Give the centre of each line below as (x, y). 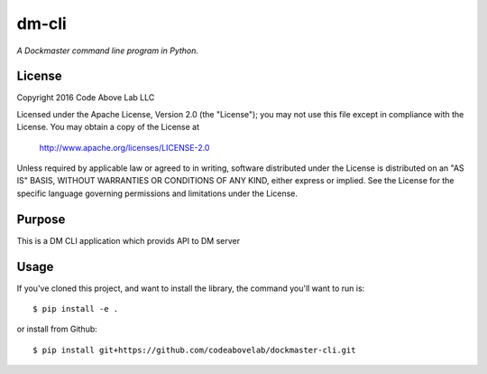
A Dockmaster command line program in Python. (107, 51)
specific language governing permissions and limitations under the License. (157, 193)
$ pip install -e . (76, 309)
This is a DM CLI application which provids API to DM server (129, 240)
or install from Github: (57, 329)
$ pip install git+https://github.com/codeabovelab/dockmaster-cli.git (194, 350)
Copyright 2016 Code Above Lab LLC (86, 98)
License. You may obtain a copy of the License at (108, 127)
